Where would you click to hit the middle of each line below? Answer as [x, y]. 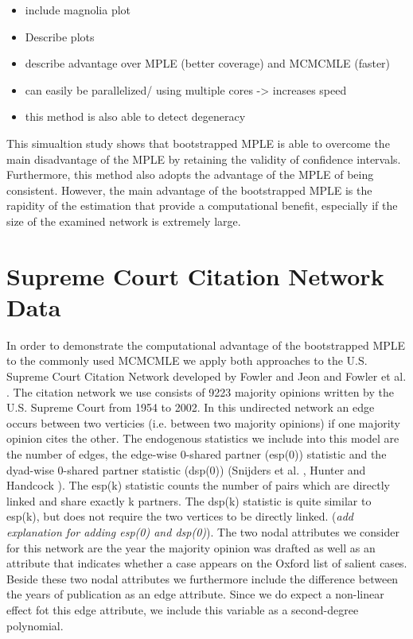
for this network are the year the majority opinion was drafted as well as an [191, 547]
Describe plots [60, 36]
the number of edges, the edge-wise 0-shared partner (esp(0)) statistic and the [197, 454]
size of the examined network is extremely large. [124, 221]
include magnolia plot [78, 10]
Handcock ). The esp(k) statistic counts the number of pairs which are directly [198, 485]
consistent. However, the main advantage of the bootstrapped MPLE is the [189, 190]
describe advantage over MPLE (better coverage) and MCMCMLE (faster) [208, 63]
